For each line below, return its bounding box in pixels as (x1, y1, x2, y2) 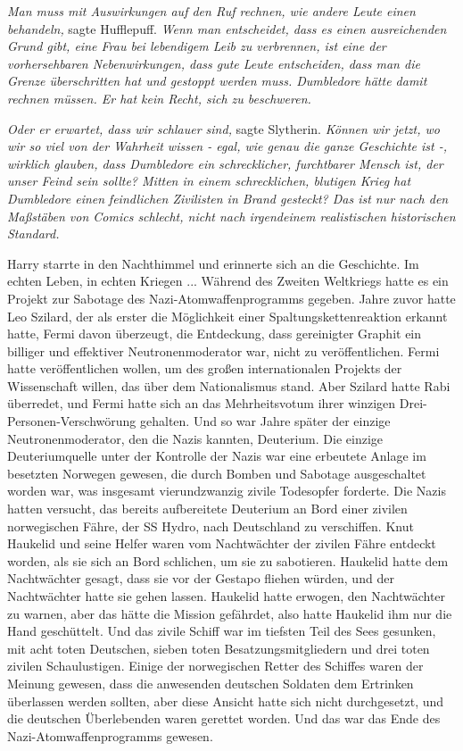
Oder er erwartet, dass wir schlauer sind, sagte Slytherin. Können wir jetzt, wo (7, 119, 440, 138)
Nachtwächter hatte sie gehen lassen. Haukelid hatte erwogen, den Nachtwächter (7, 587, 446, 605)
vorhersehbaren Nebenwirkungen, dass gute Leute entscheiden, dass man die (7, 54, 420, 72)
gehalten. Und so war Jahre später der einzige (140, 412, 391, 430)
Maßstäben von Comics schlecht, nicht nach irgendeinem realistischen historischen (7, 206, 456, 225)
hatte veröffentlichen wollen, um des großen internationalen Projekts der (7, 359, 402, 378)
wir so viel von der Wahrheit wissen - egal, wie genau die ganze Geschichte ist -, (7, 137, 448, 155)
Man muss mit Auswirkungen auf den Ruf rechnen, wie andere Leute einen (7, 2, 416, 20)
